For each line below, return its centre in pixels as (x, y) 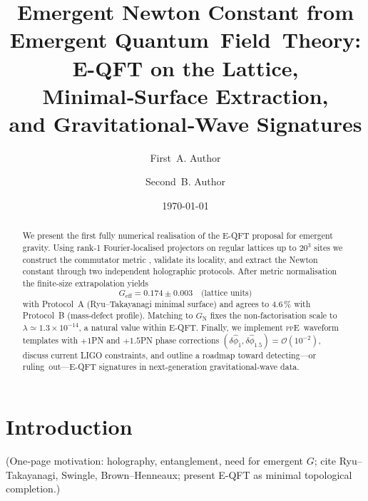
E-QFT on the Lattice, (185, 67)
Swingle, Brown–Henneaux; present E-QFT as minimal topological (207, 474)
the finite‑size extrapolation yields (86, 283)
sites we (328, 248)
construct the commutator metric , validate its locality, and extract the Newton (170, 259)
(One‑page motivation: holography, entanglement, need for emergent (155, 460)
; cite (325, 460)
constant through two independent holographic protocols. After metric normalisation (180, 271)
